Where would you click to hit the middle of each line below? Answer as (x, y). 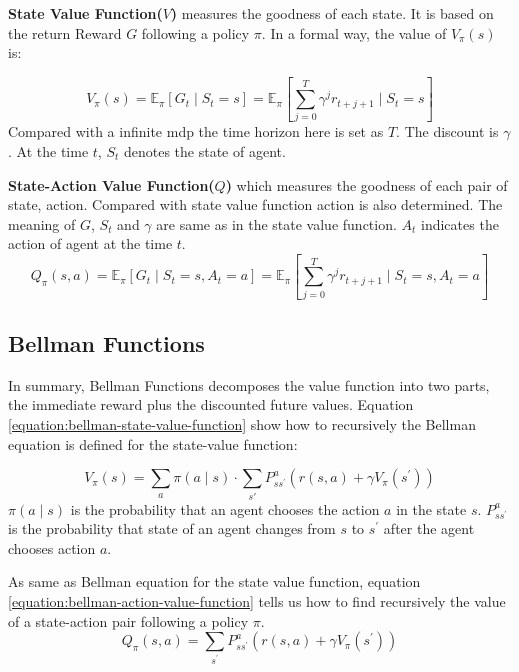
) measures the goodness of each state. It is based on (332, 13)
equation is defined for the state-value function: (153, 443)
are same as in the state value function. (276, 223)
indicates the (460, 223)
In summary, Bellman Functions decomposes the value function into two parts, (249, 384)
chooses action (52, 547)
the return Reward (65, 32)
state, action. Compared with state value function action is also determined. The (255, 204)
